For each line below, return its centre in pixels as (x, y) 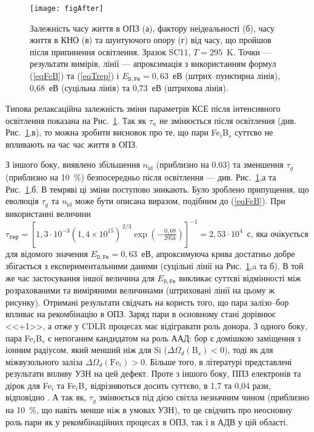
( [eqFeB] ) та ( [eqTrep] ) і (75, 76)
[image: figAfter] (67, 9)
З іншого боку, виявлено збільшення (73, 164)
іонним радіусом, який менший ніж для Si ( (87, 350)
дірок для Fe (28, 385)
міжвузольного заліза (44, 361)
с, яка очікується (278, 233)
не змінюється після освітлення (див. (228, 120)
